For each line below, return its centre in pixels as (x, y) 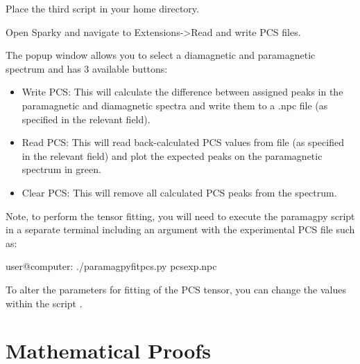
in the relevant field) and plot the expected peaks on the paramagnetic (172, 155)
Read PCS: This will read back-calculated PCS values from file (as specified (183, 142)
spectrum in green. (61, 169)
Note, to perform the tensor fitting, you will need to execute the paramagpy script (180, 216)
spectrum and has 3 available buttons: (87, 68)
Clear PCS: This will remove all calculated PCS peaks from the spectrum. (179, 192)
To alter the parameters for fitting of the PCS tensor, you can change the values (176, 289)
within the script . (44, 303)
